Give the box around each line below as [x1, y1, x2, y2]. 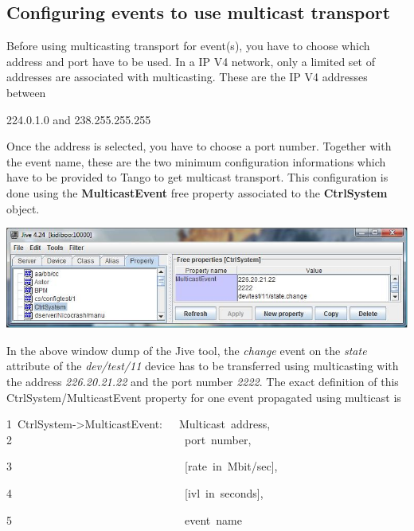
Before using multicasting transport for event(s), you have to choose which [6, 37, 370, 54]
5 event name [6, 511, 242, 528]
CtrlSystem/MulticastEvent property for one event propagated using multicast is [6, 388, 401, 405]
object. [6, 200, 40, 217]
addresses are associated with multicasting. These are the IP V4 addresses [6, 68, 368, 85]
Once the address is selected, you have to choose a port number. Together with [6, 138, 392, 154]
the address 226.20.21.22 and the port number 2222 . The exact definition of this [6, 373, 399, 390]
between [6, 84, 46, 100]
